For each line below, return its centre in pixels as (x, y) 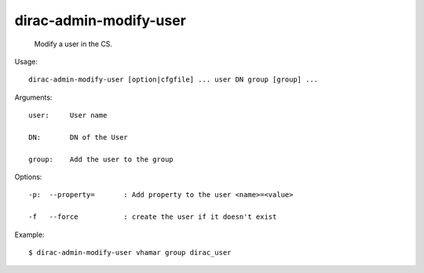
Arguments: (33, 97)
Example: (29, 235)
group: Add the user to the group (101, 159)
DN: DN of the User (79, 137)
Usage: (26, 61)
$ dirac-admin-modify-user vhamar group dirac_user (130, 253)
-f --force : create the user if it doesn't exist (153, 217)
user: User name (68, 115)
